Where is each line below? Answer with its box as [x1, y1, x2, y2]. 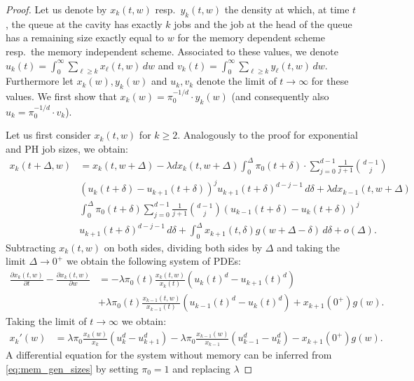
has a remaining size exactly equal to [6, 30, 165, 45]
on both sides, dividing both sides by [104, 240, 263, 254]
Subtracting [6, 240, 56, 254]
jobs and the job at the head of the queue [174, 16, 352, 31]
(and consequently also [231, 88, 329, 103]
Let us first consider [6, 127, 91, 142]
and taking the [277, 240, 340, 254]
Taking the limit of [6, 314, 87, 328]
